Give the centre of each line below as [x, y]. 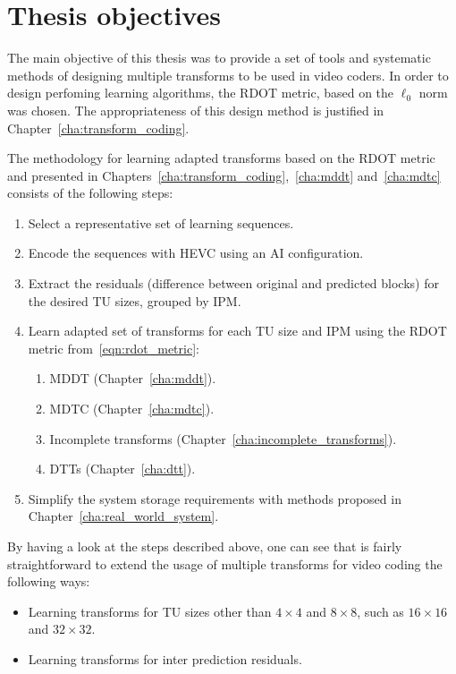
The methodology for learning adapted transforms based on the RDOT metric [221, 158]
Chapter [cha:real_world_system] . [123, 516]
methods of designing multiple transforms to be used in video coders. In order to [228, 75]
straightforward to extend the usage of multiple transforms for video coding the [225, 563]
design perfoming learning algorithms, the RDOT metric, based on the [201, 93]
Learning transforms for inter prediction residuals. [165, 658]
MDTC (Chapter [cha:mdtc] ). [132, 409]
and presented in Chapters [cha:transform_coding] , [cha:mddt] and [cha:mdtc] [224, 175]
